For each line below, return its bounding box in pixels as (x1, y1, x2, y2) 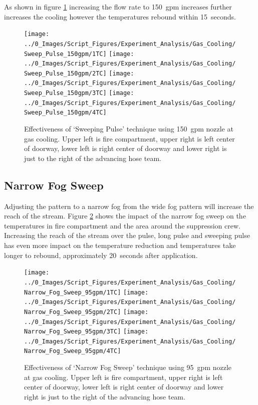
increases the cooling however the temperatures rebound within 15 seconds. (4, 11, 236, 21)
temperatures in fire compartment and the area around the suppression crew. (4, 220, 240, 230)
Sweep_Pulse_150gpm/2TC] (24, 69, 107, 77)
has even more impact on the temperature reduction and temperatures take (4, 240, 236, 250)
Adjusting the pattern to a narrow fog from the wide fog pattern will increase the (4, 200, 254, 211)
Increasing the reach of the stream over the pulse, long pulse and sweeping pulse (4, 230, 250, 240)
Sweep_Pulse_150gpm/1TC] (24, 50, 107, 57)
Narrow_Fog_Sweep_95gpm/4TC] (24, 347, 121, 355)
